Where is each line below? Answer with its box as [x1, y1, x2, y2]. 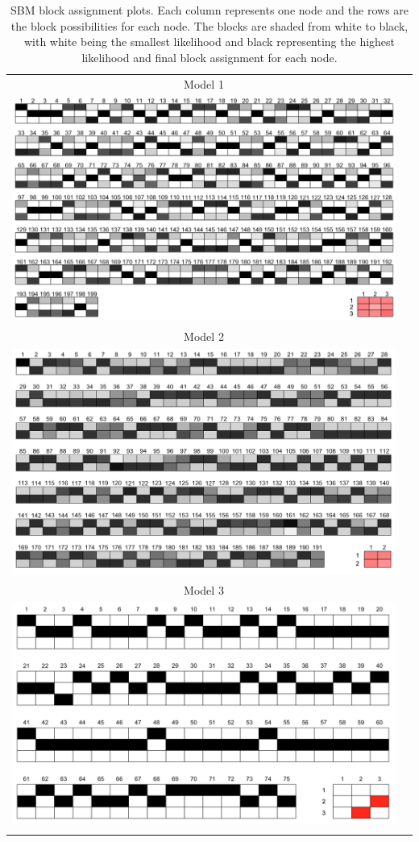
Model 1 [184, 75, 224, 92]
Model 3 [184, 581, 224, 598]
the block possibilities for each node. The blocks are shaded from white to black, [10, 17, 409, 34]
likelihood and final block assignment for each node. [81, 48, 338, 65]
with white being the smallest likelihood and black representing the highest [23, 33, 396, 50]
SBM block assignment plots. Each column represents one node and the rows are [10, 2, 409, 18]
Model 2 [184, 327, 224, 344]
